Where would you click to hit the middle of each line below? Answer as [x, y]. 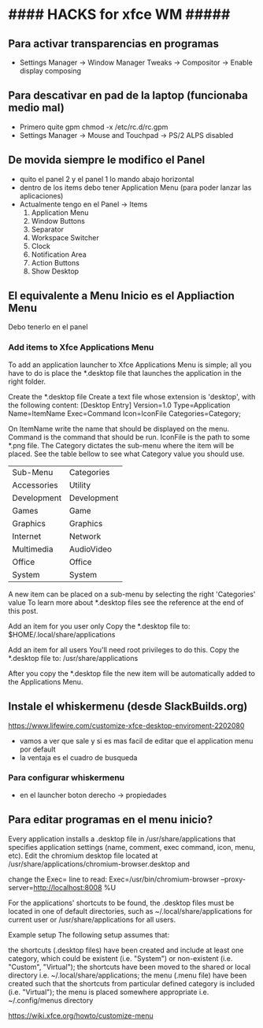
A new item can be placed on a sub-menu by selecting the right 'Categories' [132, 594]
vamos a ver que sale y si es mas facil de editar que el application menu [136, 740]
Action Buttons [56, 262]
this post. [23, 610]
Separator [48, 229]
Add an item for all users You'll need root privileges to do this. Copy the [124, 649]
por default [37, 749]
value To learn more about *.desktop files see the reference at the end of [126, 602]
